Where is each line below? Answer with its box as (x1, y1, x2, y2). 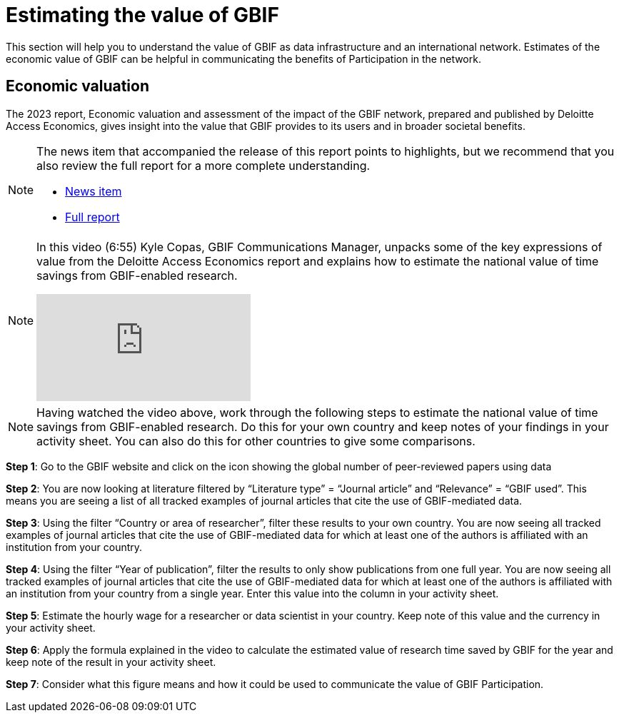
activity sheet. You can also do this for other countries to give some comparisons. (36, 433, 475, 448)
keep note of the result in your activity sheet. (6, 655, 216, 668)
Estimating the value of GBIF (6, 3, 279, 27)
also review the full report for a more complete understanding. (36, 158, 371, 173)
